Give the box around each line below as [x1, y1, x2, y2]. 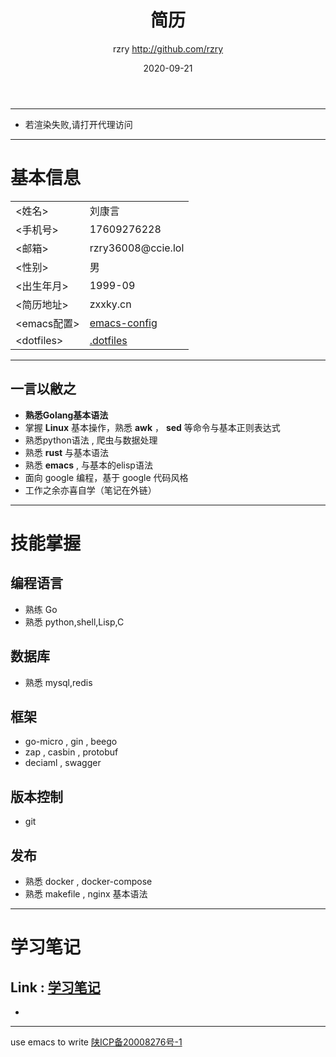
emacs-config [89, 316, 158, 330]
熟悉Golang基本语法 [24, 409, 109, 421]
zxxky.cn [89, 297, 132, 311]
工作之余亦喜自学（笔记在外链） [24, 484, 157, 496]
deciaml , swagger [24, 757, 102, 769]
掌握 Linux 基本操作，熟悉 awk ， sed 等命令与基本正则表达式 [24, 421, 281, 433]
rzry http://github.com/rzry [112, 42, 224, 55]
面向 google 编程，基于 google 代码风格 [24, 471, 189, 483]
